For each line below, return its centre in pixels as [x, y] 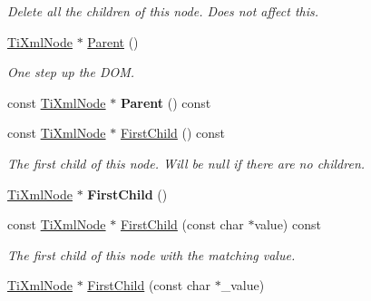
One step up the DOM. [71, 72]
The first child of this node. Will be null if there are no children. [186, 163]
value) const [288, 224]
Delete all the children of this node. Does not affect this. [163, 11]
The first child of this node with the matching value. [151, 254]
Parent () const [166, 102]
